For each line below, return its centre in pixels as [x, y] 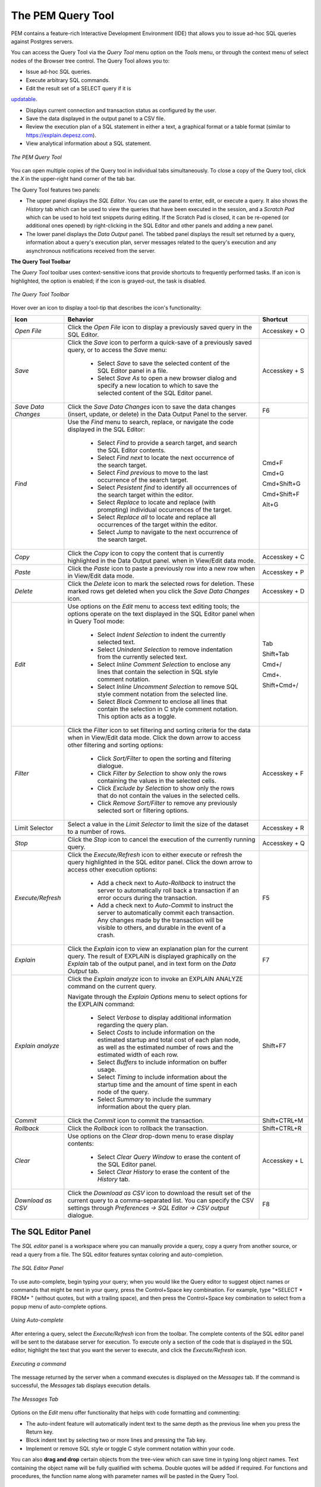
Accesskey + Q [284, 843]
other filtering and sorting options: [115, 745]
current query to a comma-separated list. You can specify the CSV [161, 1200]
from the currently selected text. [142, 657]
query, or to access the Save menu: [117, 350]
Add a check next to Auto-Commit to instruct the [165, 905]
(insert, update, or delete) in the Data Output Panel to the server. [158, 414]
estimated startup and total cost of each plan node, [169, 1040]
